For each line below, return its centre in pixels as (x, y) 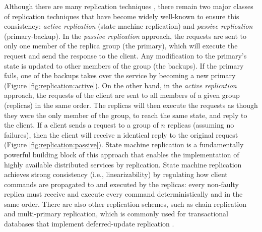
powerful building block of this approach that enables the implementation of (122, 154)
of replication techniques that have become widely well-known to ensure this (122, 16)
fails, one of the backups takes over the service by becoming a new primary (120, 75)
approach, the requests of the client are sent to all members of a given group (122, 95)
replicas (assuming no (201, 125)
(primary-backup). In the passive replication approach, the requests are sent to (125, 36)
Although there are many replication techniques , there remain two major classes (129, 6)
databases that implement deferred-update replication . (89, 224)
